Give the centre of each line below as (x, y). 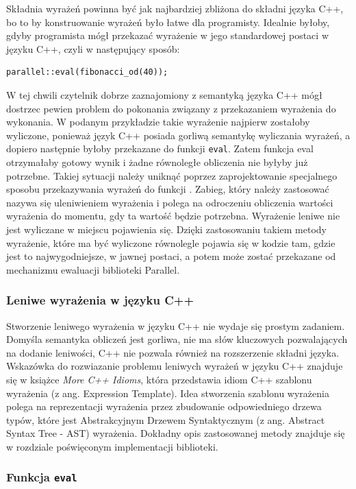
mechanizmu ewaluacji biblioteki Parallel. (93, 269)
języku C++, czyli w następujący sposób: (93, 48)
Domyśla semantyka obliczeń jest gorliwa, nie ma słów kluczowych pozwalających (177, 339)
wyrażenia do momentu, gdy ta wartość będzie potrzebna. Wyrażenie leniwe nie (173, 216)
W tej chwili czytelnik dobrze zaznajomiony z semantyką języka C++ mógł (164, 94)
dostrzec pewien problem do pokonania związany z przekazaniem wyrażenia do (171, 108)
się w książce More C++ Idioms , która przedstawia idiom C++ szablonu (159, 379)
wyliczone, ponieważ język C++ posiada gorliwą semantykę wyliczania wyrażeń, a (178, 135)
